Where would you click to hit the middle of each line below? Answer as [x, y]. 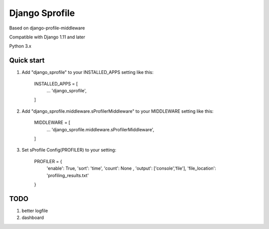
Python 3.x [20, 46]
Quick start [27, 61]
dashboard [33, 218]
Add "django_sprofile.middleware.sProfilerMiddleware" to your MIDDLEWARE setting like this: [118, 111]
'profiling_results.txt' [68, 175]
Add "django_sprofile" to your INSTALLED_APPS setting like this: [88, 72]
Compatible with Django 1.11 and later [47, 37]
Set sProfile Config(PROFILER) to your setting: [69, 150]
